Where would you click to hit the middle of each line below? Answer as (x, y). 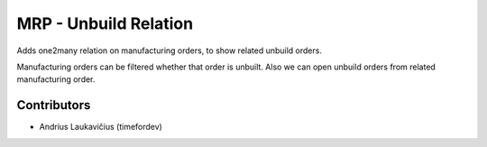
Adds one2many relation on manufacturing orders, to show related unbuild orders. (169, 51)
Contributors (54, 105)
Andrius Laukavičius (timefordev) (101, 127)
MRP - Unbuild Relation (105, 23)
